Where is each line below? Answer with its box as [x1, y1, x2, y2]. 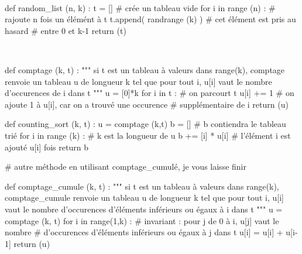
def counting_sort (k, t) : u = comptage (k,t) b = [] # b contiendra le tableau [5, 118, 286, 130]
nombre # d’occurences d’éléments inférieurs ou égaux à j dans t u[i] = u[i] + [5, 226, 283, 238]
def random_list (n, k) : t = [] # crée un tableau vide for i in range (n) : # [5, 1, 276, 13]
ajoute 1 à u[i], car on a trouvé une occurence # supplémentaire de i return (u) [5, 98, 289, 110]
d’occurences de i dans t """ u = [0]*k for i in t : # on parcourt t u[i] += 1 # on [5, 87, 294, 99]
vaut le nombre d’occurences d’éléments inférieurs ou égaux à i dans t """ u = [5, 202, 283, 215]
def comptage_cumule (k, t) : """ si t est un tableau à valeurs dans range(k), [5, 180, 279, 192]
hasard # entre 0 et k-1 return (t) [5, 24, 126, 36]
